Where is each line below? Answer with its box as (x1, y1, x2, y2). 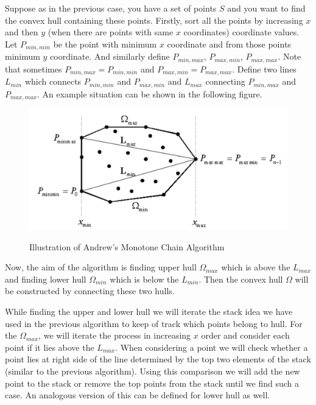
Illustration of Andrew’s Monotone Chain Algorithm (29, 240, 225, 253)
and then (5, 26, 38, 38)
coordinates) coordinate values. (183, 26, 300, 38)
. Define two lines (232, 62, 297, 75)
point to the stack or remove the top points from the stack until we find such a (5, 376, 299, 389)
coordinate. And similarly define (50, 50, 170, 63)
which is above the (221, 261, 290, 273)
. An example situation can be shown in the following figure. (37, 87, 262, 100)
